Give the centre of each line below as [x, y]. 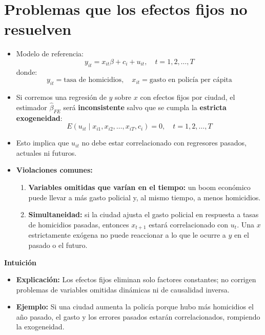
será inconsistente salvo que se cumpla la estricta [145, 107]
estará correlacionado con [189, 224]
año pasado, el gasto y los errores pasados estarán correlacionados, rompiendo [138, 316]
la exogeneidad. [40, 327]
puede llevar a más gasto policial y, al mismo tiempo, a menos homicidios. [145, 197]
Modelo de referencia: [50, 54]
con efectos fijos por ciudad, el [188, 97]
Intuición [20, 262]
